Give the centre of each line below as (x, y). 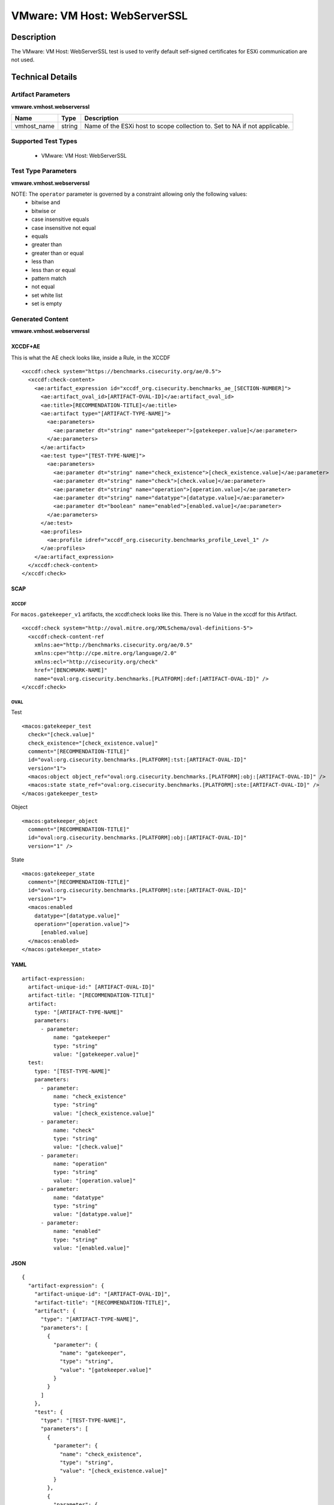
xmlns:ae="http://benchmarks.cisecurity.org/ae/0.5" (114, 645)
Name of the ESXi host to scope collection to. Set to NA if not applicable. (187, 126)
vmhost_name (35, 126)
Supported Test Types (44, 141)
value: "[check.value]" (88, 1147)
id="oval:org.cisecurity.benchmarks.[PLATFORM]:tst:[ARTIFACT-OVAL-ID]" (137, 760)
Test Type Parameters (44, 171)
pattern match (49, 278)
